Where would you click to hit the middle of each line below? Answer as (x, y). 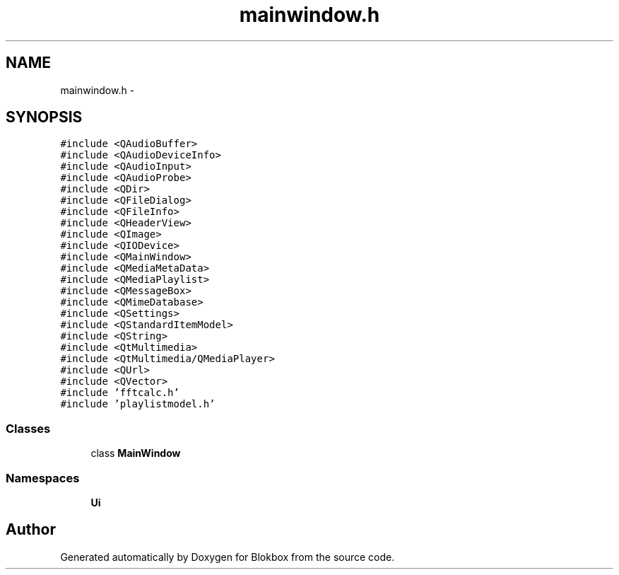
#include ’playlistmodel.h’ (138, 404)
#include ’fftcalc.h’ (120, 393)
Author (31, 530)
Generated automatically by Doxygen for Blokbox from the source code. (228, 557)
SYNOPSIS (44, 117)
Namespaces (43, 478)
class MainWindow (136, 453)
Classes (28, 428)
